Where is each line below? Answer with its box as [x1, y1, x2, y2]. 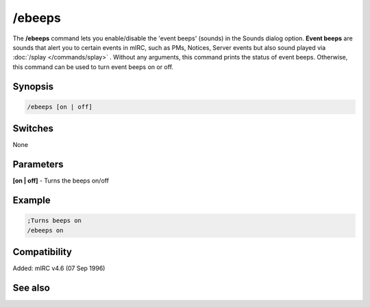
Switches [12, 123, 54, 135]
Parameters [12, 159, 64, 170]
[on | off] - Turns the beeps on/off [12, 176, 110, 185]
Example [12, 194, 51, 206]
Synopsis [12, 81, 54, 92]
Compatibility [12, 246, 72, 258]
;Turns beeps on [27, 217, 82, 225]
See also [12, 282, 51, 293]
